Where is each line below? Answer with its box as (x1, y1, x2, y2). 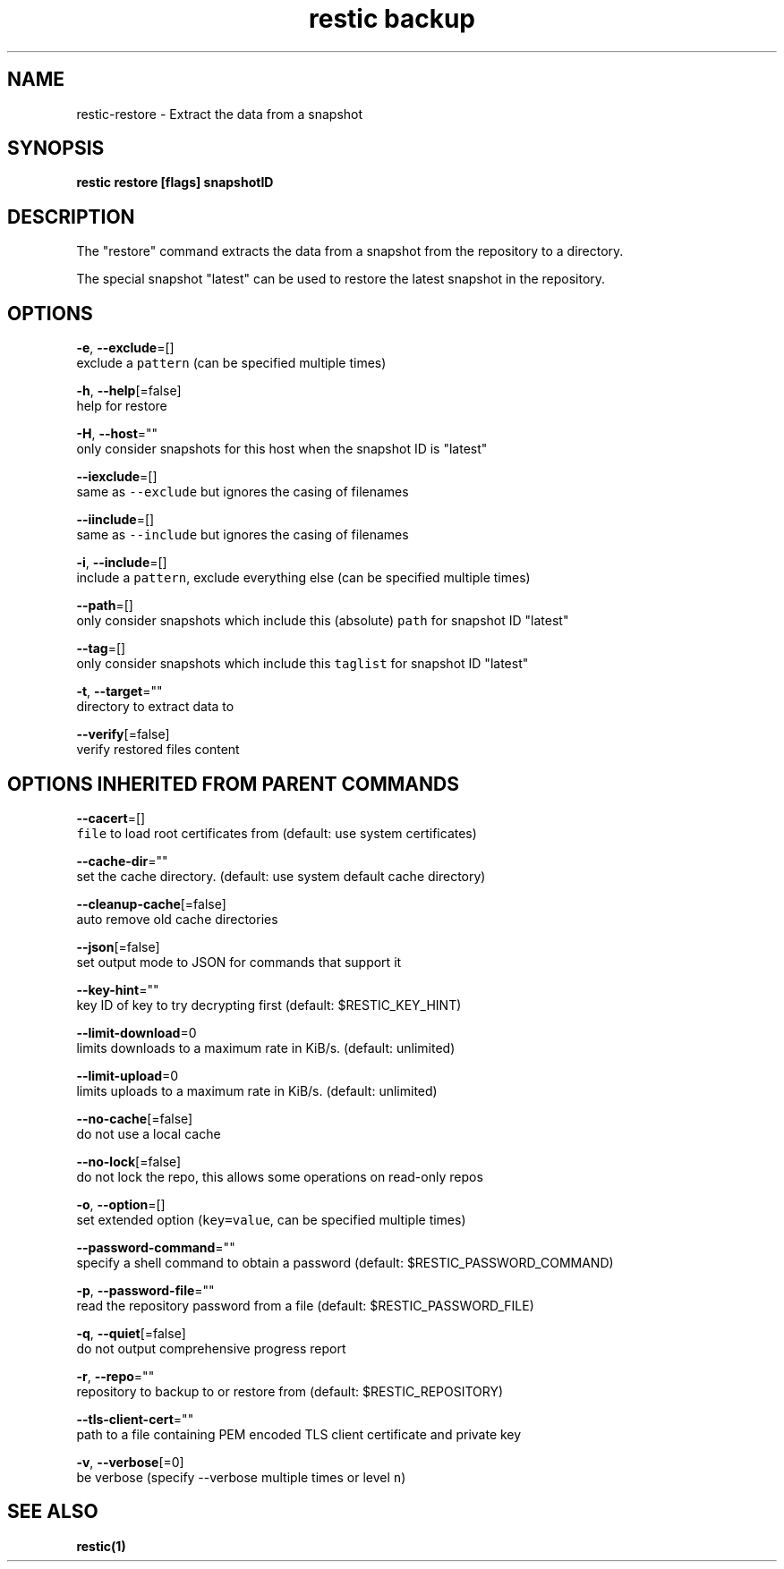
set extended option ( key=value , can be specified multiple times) (76, 1211, 466, 1227)
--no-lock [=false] (76, 1153, 182, 1169)
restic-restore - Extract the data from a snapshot (76, 106, 363, 122)
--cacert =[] (76, 810, 146, 826)
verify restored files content (76, 742, 240, 758)
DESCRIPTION (7, 205, 135, 228)
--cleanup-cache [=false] (76, 895, 226, 912)
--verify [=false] (76, 726, 170, 742)
